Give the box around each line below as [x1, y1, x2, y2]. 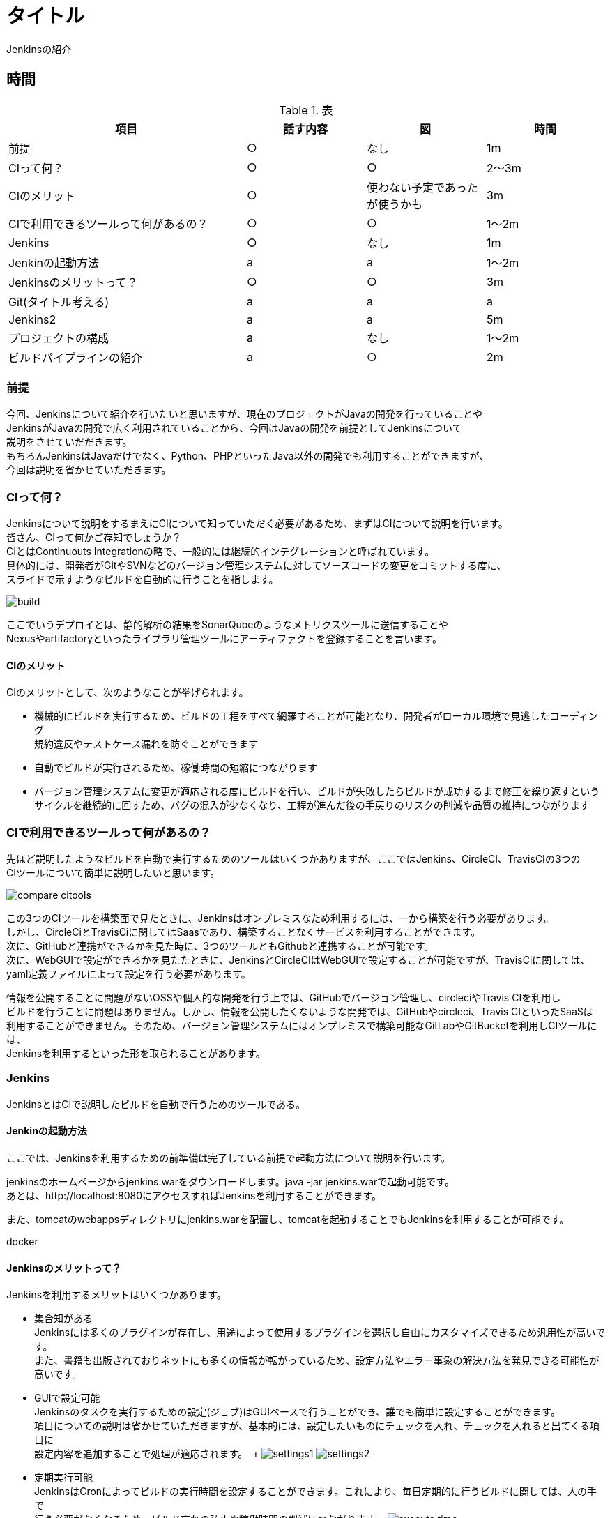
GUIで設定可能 [34, 1392, 100, 1404]
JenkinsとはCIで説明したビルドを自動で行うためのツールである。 [6, 1098, 306, 1110]
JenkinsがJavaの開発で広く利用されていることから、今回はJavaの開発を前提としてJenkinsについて [6, 422, 462, 434]
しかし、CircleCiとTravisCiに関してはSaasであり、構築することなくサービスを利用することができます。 [6, 926, 481, 939]
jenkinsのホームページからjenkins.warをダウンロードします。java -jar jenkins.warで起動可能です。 [6, 1176, 455, 1188]
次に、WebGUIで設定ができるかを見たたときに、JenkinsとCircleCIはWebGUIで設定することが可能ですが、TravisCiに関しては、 [6, 954, 590, 966]
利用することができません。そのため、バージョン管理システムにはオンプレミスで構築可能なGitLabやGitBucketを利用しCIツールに [6, 1019, 597, 1032]
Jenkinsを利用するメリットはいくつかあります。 [6, 1289, 227, 1301]
